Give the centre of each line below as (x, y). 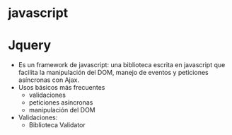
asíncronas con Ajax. (49, 80)
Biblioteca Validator (57, 125)
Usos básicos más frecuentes (62, 88)
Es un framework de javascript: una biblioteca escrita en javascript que (122, 65)
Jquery (30, 46)
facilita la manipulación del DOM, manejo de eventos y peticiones (113, 73)
